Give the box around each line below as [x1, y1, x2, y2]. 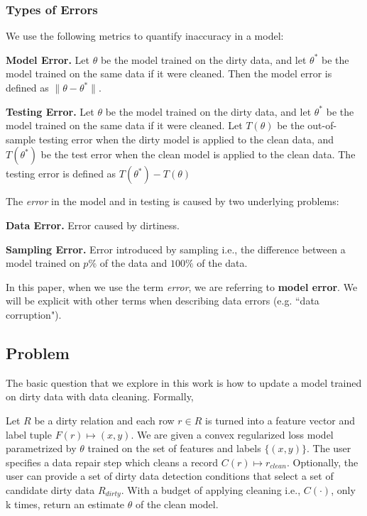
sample [6, 131, 36, 146]
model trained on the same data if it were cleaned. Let [6, 118, 243, 133]
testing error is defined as [6, 166, 116, 181]
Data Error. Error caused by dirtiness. [6, 217, 180, 232]
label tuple [6, 427, 52, 441]
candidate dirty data [6, 482, 95, 497]
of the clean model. [135, 497, 219, 512]
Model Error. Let [6, 52, 90, 67]
